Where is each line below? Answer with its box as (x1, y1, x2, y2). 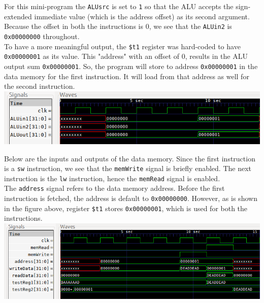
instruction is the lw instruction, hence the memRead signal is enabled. (4, 173, 220, 183)
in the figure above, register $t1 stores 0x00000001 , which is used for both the (4, 203, 248, 213)
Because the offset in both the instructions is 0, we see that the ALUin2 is (4, 21, 232, 31)
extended (4, 11, 32, 21)
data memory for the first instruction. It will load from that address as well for (4, 71, 249, 81)
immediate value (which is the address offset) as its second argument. (34, 11, 250, 21)
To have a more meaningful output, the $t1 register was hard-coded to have (4, 41, 241, 51)
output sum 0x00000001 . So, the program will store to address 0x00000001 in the (4, 60, 258, 71)
